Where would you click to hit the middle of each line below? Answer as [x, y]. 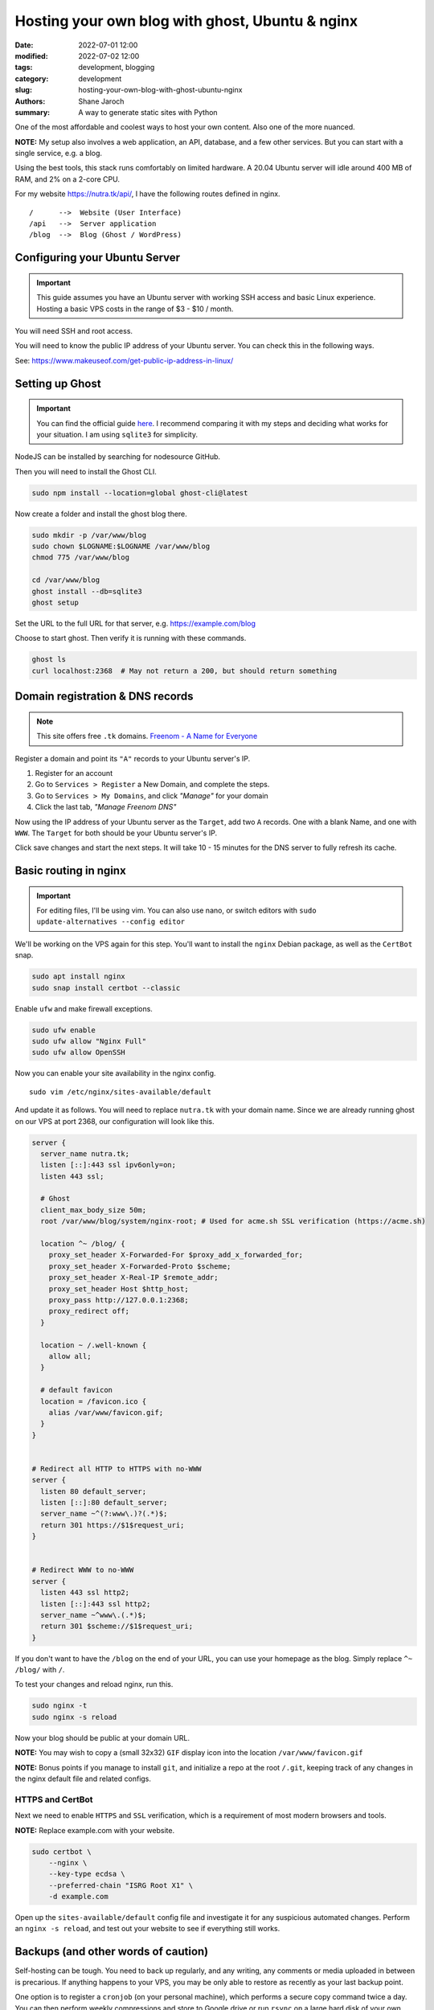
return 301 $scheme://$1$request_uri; [117, 1626]
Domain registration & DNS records [104, 697]
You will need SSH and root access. [74, 330]
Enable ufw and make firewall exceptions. [84, 1008]
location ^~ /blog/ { [83, 1244]
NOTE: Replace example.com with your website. [95, 1830]
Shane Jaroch [101, 101]
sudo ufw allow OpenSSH [79, 1052]
